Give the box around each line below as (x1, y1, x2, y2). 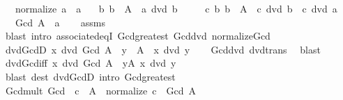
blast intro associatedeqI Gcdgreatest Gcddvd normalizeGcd (5, 28, 270, 43)
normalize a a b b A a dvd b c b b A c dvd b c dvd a (15, 1, 337, 15)
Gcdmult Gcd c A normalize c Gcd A (5, 83, 196, 97)
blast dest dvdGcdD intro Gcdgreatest (5, 69, 176, 83)
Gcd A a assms (15, 15, 106, 29)
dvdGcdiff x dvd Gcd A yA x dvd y (5, 56, 176, 70)
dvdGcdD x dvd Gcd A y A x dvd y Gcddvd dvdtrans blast (5, 42, 321, 56)
